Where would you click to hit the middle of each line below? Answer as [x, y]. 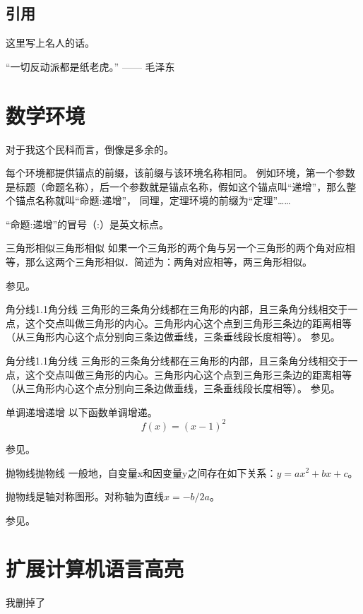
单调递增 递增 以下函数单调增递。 [82, 412]
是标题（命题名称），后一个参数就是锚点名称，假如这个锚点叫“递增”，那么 [176, 186]
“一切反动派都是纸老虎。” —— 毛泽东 [90, 66]
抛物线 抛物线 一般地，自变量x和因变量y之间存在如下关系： [141, 472]
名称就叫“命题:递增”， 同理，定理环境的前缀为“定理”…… [163, 200]
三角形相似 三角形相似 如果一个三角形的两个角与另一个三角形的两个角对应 [175, 248]
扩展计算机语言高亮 [95, 568]
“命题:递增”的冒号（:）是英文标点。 [87, 224]
